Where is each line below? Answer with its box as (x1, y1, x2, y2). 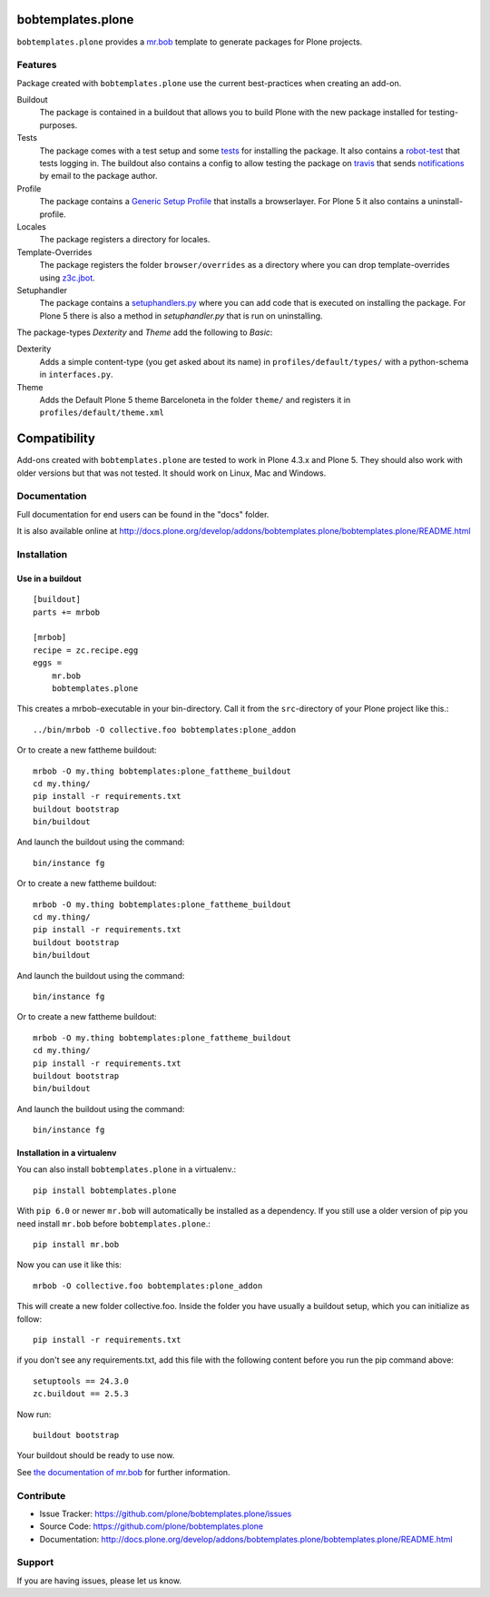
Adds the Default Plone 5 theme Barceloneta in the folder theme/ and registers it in (39, 395, 351, 406)
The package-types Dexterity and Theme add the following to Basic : (16, 327, 273, 338)
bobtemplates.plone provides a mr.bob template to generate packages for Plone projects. (16, 36, 363, 47)
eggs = (33, 658, 63, 668)
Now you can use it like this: (16, 1259, 122, 1270)
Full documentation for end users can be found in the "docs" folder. (16, 508, 269, 519)
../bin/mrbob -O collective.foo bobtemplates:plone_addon (33, 725, 297, 734)
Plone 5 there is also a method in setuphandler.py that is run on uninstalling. (39, 310, 323, 321)
